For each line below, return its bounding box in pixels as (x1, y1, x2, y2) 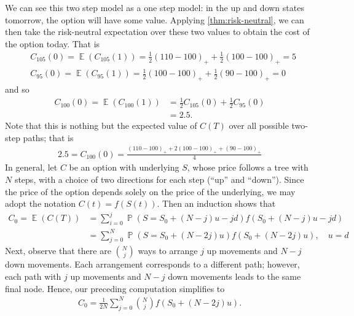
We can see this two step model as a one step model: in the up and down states (5, 1, 304, 13)
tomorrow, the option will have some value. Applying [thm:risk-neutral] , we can (5, 13, 304, 26)
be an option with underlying (69, 161, 179, 174)
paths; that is (23, 131, 74, 144)
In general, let (5, 161, 58, 174)
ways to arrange (138, 244, 198, 257)
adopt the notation (5, 197, 76, 210)
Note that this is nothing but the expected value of (5, 119, 197, 132)
